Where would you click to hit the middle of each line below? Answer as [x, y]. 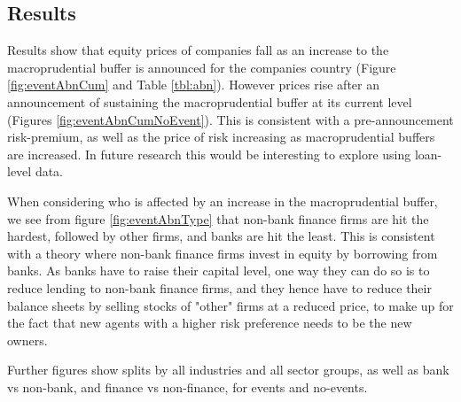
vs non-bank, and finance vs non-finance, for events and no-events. [188, 387]
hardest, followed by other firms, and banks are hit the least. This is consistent [221, 236]
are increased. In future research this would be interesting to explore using [209, 154]
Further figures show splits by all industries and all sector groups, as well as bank [228, 370]
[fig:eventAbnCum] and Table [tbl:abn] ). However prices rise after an [193, 85]
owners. [27, 340]
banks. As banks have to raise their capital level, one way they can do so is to [219, 271]
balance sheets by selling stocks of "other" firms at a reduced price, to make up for [230, 305]
